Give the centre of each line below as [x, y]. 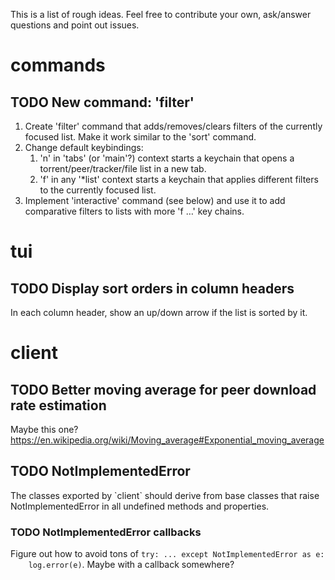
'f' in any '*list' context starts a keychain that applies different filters [179, 179]
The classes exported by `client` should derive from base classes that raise [165, 495]
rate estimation [58, 405]
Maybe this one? [44, 429]
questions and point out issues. [75, 25]
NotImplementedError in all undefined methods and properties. [140, 506]
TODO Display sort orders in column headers [152, 288]
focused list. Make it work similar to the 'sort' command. [140, 137]
